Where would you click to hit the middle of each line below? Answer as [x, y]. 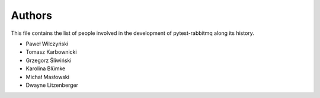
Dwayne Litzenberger [52, 85]
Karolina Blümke [46, 68]
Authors [32, 15]
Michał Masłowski [47, 77]
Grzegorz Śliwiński [49, 60]
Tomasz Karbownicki [51, 52]
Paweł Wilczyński [47, 44]
